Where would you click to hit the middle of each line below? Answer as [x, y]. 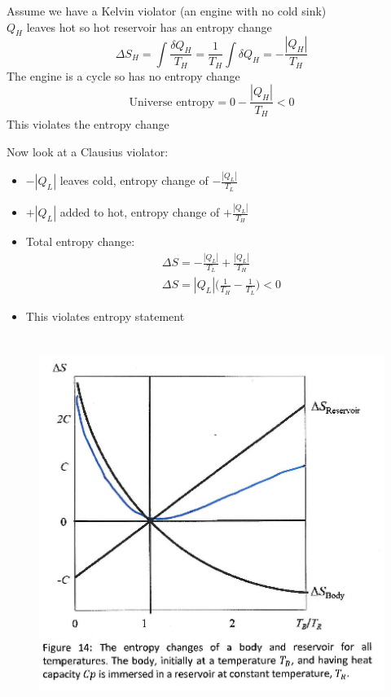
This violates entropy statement [105, 316]
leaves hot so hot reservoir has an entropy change [149, 26]
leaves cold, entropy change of [134, 180]
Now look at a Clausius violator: [88, 151]
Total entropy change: [80, 241]
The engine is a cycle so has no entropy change [123, 75]
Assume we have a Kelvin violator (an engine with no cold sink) [167, 11]
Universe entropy [172, 102]
